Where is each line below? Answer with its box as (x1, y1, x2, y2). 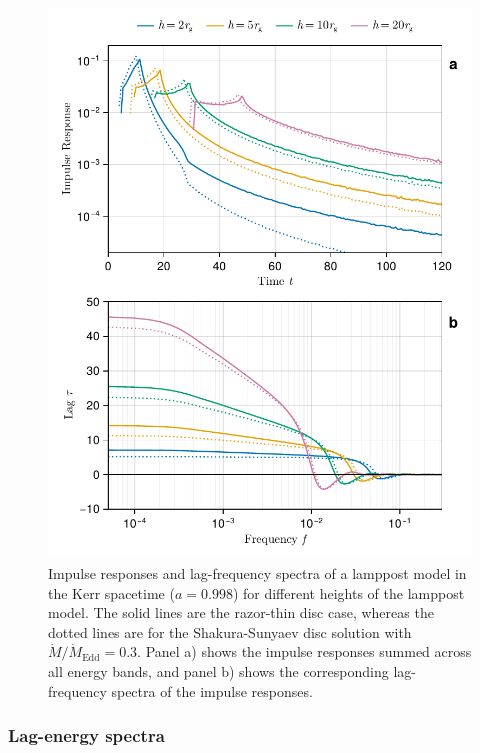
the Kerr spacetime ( (48, 582, 175, 603)
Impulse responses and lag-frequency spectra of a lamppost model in (48, 563, 467, 583)
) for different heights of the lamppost (232, 582, 465, 603)
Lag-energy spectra (8, 723, 165, 748)
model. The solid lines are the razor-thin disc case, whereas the (48, 602, 434, 623)
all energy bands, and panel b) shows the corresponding (48, 660, 389, 681)
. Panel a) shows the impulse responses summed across (137, 641, 472, 662)
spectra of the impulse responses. (111, 680, 313, 701)
